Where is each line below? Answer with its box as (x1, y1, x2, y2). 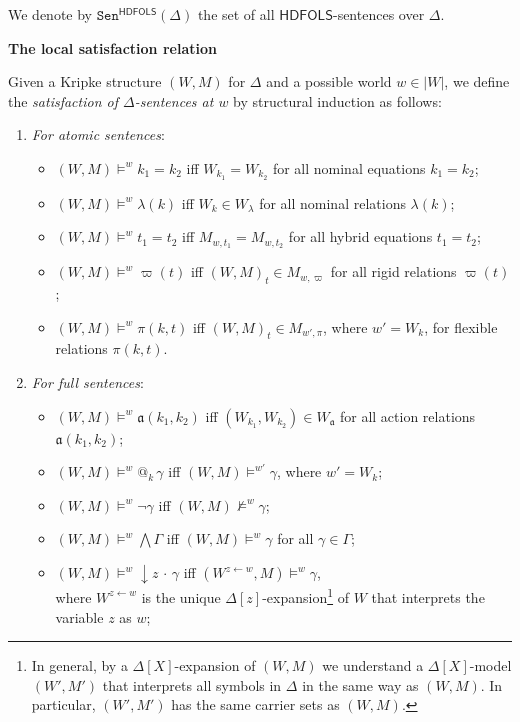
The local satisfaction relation (8, 37, 217, 58)
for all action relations (339, 405, 476, 426)
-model (469, 655, 512, 676)
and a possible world (266, 71, 392, 92)
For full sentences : (31, 372, 144, 393)
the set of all (197, 4, 275, 24)
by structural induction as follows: (233, 90, 442, 111)
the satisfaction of (8, 90, 118, 111)
